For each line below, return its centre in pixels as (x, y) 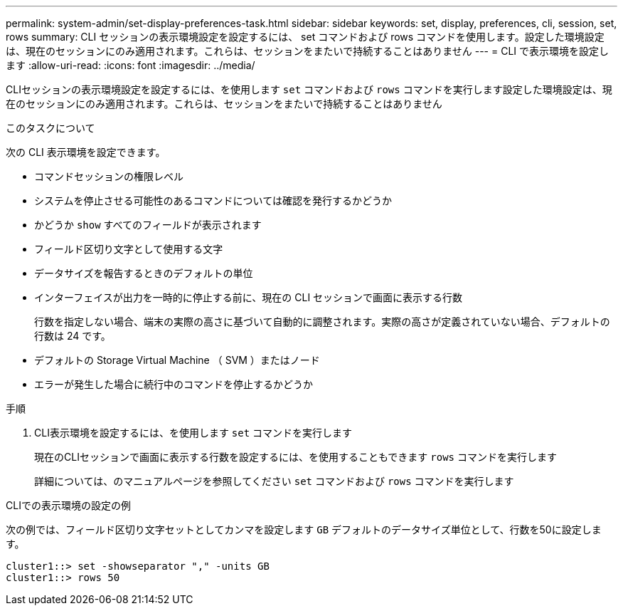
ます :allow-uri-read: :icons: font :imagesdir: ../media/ (131, 65)
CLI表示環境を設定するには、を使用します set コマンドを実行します (193, 433)
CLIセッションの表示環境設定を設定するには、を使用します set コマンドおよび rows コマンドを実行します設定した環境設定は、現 (309, 89)
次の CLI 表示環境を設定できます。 (86, 152)
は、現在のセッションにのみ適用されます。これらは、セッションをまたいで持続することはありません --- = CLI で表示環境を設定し (307, 51)
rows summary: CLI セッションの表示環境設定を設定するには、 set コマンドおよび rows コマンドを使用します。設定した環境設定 (305, 37)
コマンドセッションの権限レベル (109, 176)
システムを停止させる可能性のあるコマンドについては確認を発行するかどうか (213, 200)
